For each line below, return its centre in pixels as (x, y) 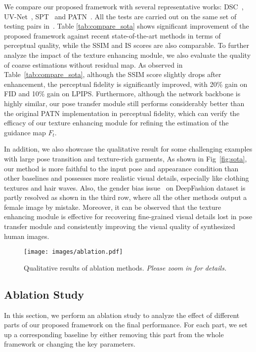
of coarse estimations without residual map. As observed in (93, 64)
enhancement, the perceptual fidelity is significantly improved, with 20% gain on (126, 84)
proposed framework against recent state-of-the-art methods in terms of (112, 35)
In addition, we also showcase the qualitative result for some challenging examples (128, 149)
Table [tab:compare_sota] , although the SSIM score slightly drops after (113, 74)
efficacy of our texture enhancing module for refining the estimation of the (116, 123)
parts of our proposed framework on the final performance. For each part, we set (126, 325)
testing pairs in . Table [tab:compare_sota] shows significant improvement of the (127, 26)
